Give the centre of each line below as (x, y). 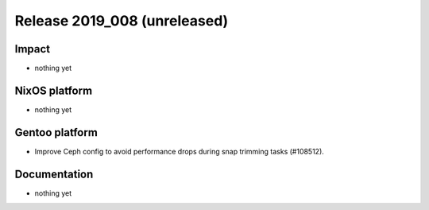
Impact (33, 49)
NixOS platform (54, 90)
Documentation (54, 174)
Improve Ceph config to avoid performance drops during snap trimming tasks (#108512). (180, 151)
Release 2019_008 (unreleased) (122, 21)
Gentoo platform (56, 132)
